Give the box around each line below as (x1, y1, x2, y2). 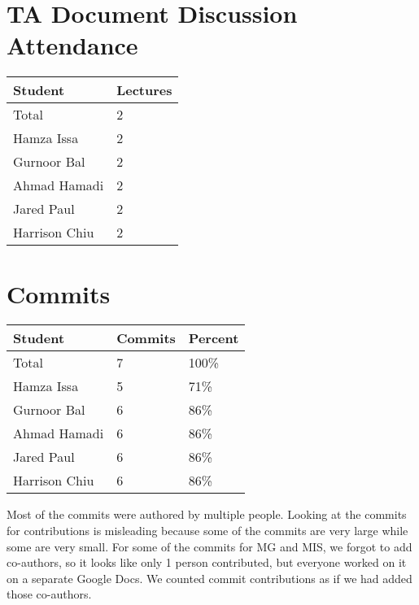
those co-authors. (7, 585, 92, 603)
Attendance (7, 28, 138, 62)
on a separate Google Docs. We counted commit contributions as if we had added (7, 569, 412, 586)
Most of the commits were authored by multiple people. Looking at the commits (7, 506, 407, 523)
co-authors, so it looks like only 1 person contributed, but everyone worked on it (7, 554, 407, 571)
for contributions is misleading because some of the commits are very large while (7, 522, 408, 539)
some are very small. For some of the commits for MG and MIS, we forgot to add (7, 538, 412, 555)
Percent (188, 329, 239, 348)
